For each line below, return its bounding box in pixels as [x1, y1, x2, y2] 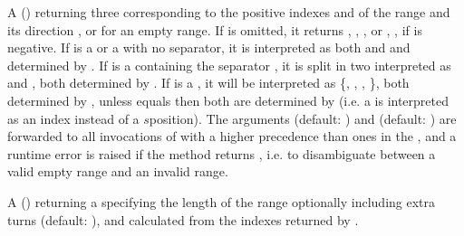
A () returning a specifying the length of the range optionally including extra [7, 192, 436, 211]
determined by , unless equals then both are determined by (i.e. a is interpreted [7, 90, 449, 109]
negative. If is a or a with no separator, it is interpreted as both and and [7, 38, 411, 57]
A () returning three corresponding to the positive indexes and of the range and [7, 3, 450, 21]
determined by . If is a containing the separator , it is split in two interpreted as [7, 55, 451, 74]
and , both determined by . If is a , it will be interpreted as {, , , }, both [7, 73, 410, 92]
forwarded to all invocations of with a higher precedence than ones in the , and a [7, 127, 457, 146]
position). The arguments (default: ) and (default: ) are [149, 109, 457, 127]
